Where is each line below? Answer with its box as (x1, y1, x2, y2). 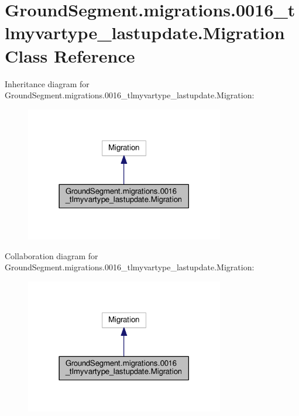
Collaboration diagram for (5, 249, 98, 262)
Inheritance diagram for (5, 77, 90, 90)
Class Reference (5, 43, 135, 67)
